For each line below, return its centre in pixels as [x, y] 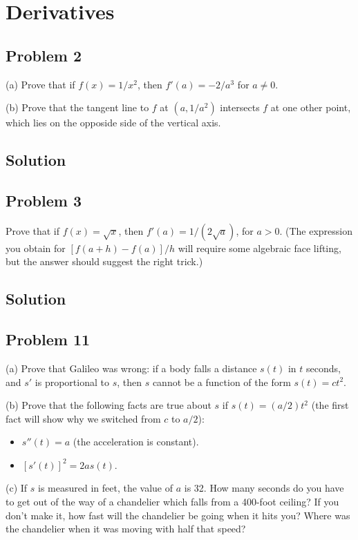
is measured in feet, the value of [106, 488]
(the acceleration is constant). [136, 442]
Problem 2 [44, 55]
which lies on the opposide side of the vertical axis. [113, 123]
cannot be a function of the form [222, 382]
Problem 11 [48, 339]
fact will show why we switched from [83, 418]
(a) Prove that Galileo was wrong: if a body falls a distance [131, 368]
